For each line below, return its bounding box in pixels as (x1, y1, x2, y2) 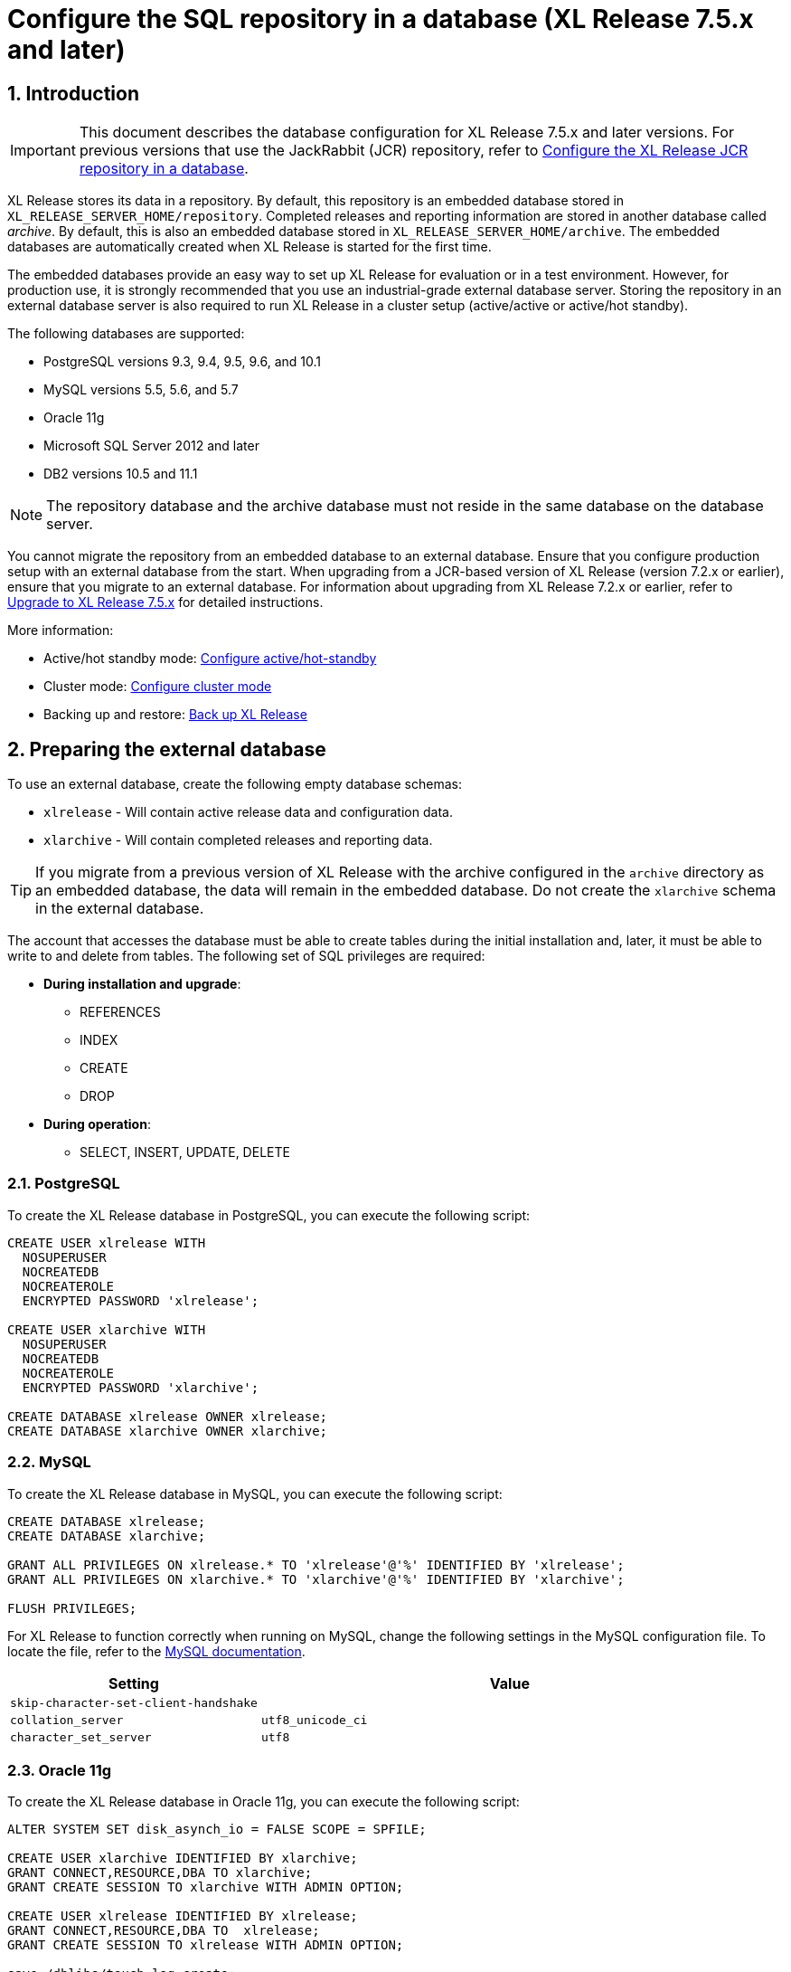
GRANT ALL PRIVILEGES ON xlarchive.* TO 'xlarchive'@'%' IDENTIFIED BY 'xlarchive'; (7, 1571, 625, 1587)
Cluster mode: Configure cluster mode (43, 678, 272, 695)
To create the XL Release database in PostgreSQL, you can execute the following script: (7, 1207, 531, 1223)
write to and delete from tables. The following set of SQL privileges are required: (7, 948, 485, 964)
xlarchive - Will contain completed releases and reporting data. (43, 832, 433, 849)
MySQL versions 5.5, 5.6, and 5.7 (43, 382, 239, 398)
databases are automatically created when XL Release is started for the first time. (7, 239, 492, 255)
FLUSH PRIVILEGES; (7, 1600, 137, 1616)
